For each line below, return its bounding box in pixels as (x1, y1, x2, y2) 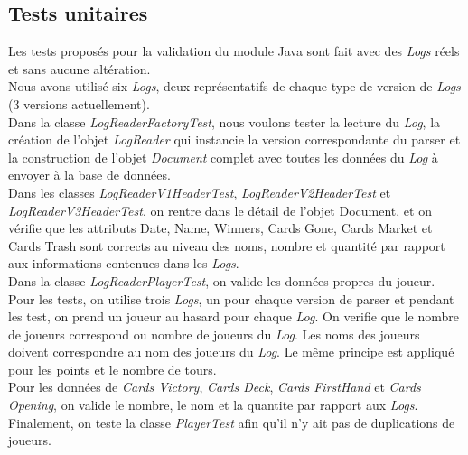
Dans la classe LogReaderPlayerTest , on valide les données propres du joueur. (8, 271, 435, 290)
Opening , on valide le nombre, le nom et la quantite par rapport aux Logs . (8, 395, 418, 414)
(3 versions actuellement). (8, 94, 150, 113)
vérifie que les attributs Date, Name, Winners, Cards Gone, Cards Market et (8, 218, 433, 237)
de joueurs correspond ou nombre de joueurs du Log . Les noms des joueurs (8, 324, 420, 343)
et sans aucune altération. (8, 59, 151, 78)
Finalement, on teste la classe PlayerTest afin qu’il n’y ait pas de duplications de (8, 413, 455, 432)
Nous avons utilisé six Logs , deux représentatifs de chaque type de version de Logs (8, 77, 461, 96)
